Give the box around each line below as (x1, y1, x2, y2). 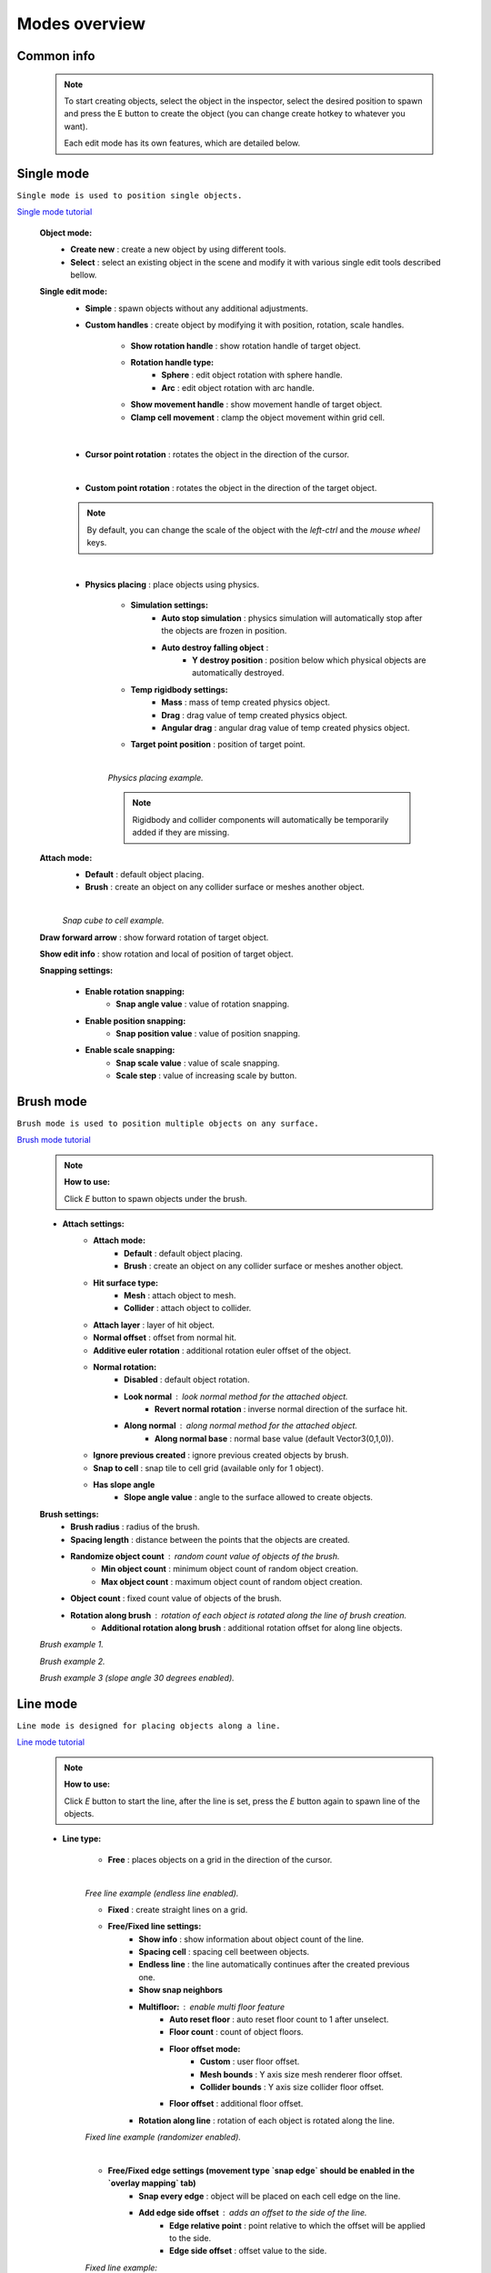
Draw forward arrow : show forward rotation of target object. (39, 932, 269, 943)
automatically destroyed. (192, 667, 285, 678)
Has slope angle (93, 1479, 155, 1490)
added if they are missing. (132, 827, 230, 838)
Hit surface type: (93, 1277, 159, 1288)
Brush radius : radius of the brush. (70, 1521, 200, 1532)
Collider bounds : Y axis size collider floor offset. (200, 2081, 385, 2092)
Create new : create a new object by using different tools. (70, 244, 286, 255)
